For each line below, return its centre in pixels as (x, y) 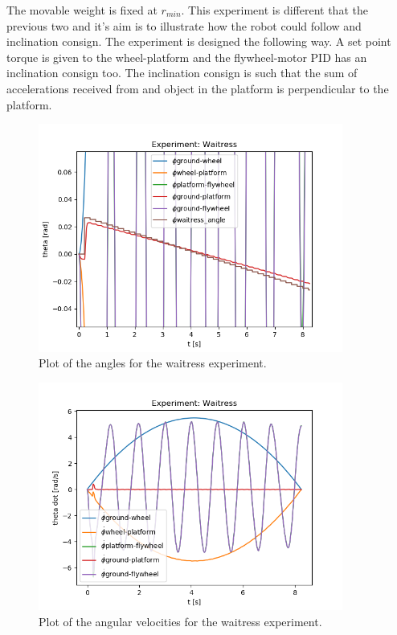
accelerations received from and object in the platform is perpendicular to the (198, 88)
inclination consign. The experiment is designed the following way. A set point (199, 41)
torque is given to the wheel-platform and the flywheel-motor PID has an (187, 57)
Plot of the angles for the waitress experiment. (153, 363)
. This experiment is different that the (274, 10)
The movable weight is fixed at (82, 10)
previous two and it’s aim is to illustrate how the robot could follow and (184, 25)
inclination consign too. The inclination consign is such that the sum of (182, 73)
